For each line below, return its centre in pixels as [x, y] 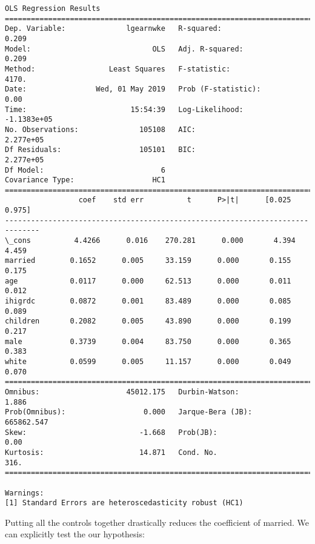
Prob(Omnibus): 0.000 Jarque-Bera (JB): [129, 412]
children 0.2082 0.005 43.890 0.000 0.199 [148, 321]
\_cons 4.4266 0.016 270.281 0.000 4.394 [150, 241]
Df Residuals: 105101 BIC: [100, 150]
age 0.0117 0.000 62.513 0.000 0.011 [148, 281]
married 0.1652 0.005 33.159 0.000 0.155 [148, 261]
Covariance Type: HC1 [85, 180]
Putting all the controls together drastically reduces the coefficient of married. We [157, 522]
